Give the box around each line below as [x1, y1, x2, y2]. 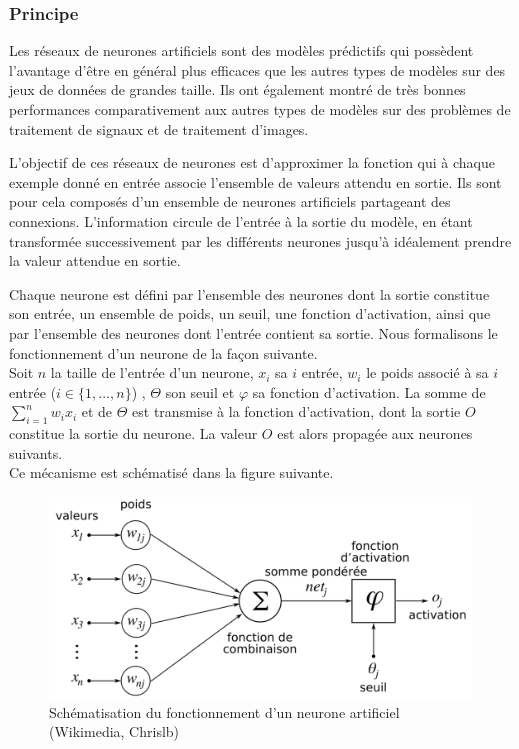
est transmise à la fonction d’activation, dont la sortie [132, 401, 461, 422]
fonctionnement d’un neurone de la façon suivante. [9, 342, 318, 363]
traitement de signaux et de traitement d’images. [9, 118, 309, 139]
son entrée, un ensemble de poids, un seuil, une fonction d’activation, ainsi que [9, 303, 491, 324]
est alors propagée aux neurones [277, 423, 473, 444]
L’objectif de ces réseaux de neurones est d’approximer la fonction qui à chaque [9, 152, 495, 173]
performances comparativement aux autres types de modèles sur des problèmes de [9, 99, 511, 119]
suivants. [9, 442, 63, 463]
